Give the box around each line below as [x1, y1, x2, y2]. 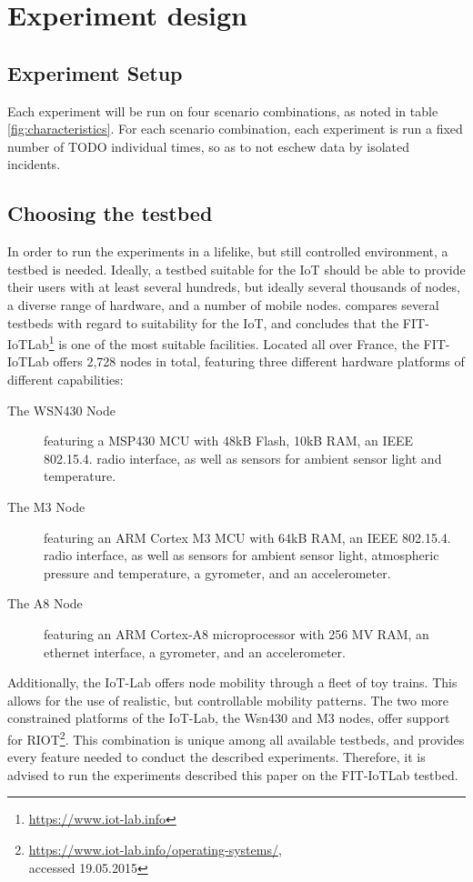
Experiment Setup [7, 58, 183, 86]
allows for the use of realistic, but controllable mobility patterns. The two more [7, 690, 449, 709]
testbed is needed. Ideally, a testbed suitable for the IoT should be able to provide [7, 259, 466, 278]
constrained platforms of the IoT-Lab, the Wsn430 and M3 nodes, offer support [7, 708, 450, 727]
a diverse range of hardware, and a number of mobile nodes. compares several [7, 295, 439, 314]
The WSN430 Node [7, 400, 116, 419]
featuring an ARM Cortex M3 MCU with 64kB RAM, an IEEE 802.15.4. [44, 527, 451, 546]
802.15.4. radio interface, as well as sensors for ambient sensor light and [44, 448, 442, 467]
